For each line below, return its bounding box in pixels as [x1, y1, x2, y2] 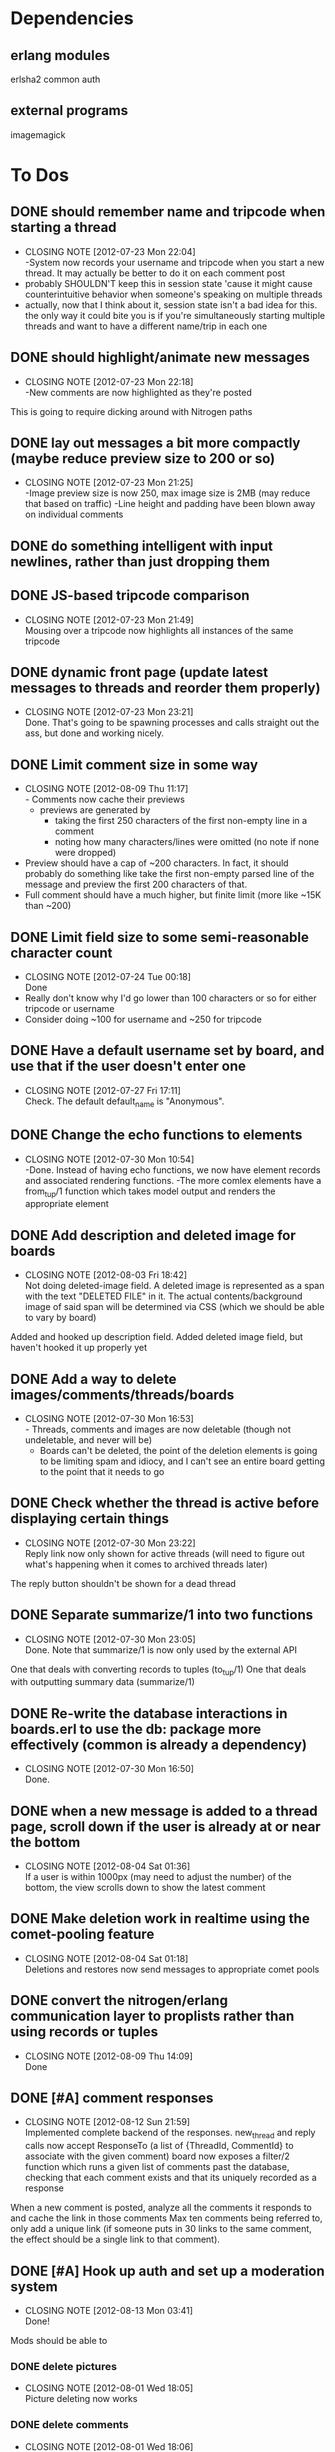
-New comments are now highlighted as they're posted [24, 386, 252, 398]
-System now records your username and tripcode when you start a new [24, 256, 325, 268]
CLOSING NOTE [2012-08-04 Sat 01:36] [24, 1860, 191, 1872]
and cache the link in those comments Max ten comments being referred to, [10, 2212, 323, 2224]
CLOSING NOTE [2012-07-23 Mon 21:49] [24, 613, 195, 626]
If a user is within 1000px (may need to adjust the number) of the [24, 1870, 292, 1882]
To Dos [10, 164, 70, 186]
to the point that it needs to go [39, 1465, 165, 1477]
